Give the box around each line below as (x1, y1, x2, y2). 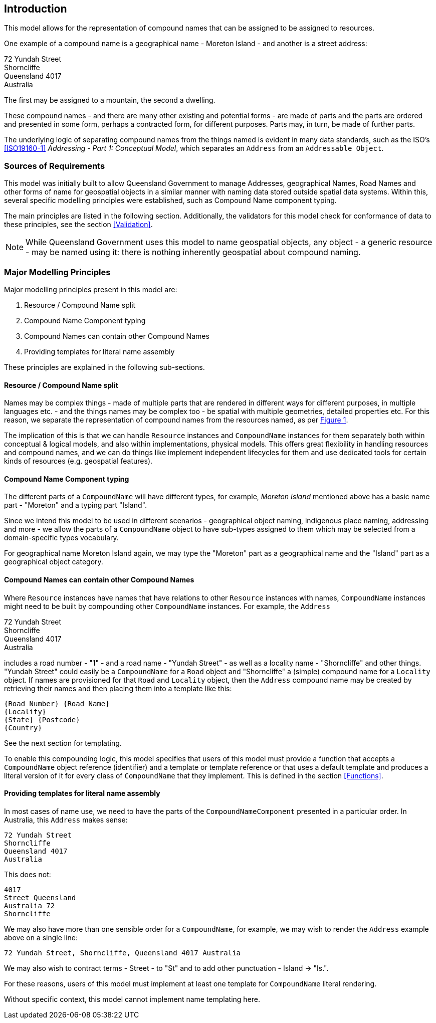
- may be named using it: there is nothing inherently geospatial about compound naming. (26, 247, 361, 258)
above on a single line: (4, 933, 78, 942)
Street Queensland (4, 893, 76, 902)
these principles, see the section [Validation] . (4, 220, 153, 229)
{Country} (4, 723, 42, 732)
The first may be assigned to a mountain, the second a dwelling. (4, 96, 215, 105)
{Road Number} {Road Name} (4, 699, 110, 708)
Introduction (4, 3, 67, 15)
